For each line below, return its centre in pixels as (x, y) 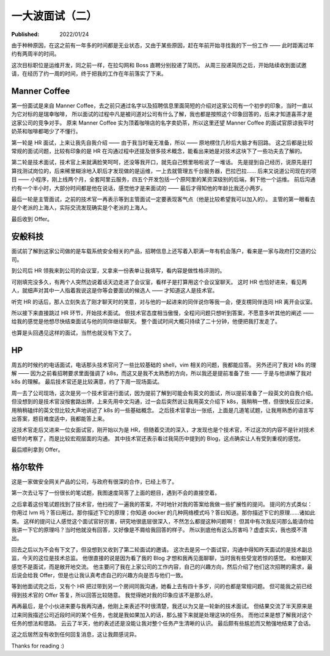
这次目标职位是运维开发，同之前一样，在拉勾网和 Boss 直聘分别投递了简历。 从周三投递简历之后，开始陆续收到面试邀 (159, 65)
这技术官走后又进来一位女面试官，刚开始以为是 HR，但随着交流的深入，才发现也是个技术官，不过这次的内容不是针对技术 (163, 430)
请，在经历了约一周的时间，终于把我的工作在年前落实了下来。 (89, 74)
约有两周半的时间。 (35, 54)
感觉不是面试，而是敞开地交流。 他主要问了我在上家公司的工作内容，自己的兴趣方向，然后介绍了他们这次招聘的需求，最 (162, 567)
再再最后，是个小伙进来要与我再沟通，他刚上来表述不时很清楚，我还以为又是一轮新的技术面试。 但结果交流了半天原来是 (162, 606)
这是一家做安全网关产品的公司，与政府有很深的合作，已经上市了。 (94, 482)
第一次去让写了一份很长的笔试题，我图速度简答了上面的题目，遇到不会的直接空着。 (116, 493)
